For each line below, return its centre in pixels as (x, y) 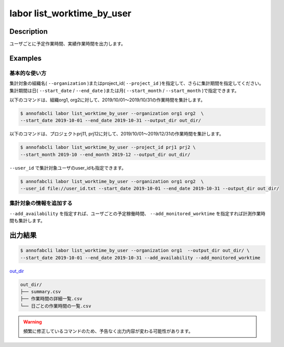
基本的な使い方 (28, 73)
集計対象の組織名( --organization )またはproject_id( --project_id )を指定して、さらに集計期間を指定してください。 (137, 83)
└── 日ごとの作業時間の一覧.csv (56, 306)
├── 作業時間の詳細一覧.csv (51, 299)
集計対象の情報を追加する (41, 203)
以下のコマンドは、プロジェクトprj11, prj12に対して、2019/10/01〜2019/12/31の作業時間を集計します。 (117, 134)
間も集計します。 (27, 221)
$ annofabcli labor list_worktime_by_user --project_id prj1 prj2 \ (108, 147)
